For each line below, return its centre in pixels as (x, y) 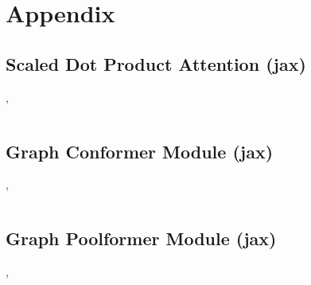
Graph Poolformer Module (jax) (141, 238)
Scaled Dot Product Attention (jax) (156, 63)
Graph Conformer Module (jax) (140, 151)
